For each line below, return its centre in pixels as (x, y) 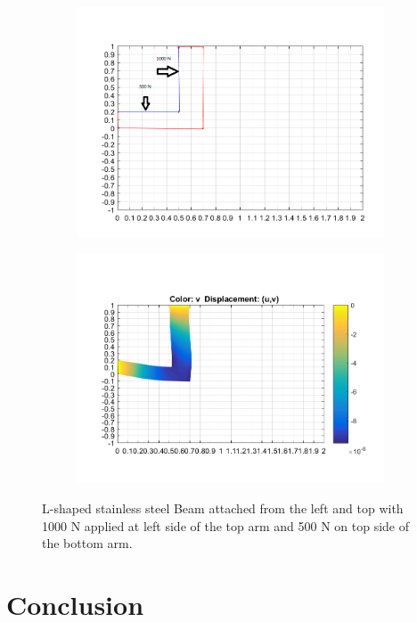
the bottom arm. (87, 543)
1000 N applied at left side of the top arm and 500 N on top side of (226, 525)
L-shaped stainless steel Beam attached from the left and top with (223, 507)
